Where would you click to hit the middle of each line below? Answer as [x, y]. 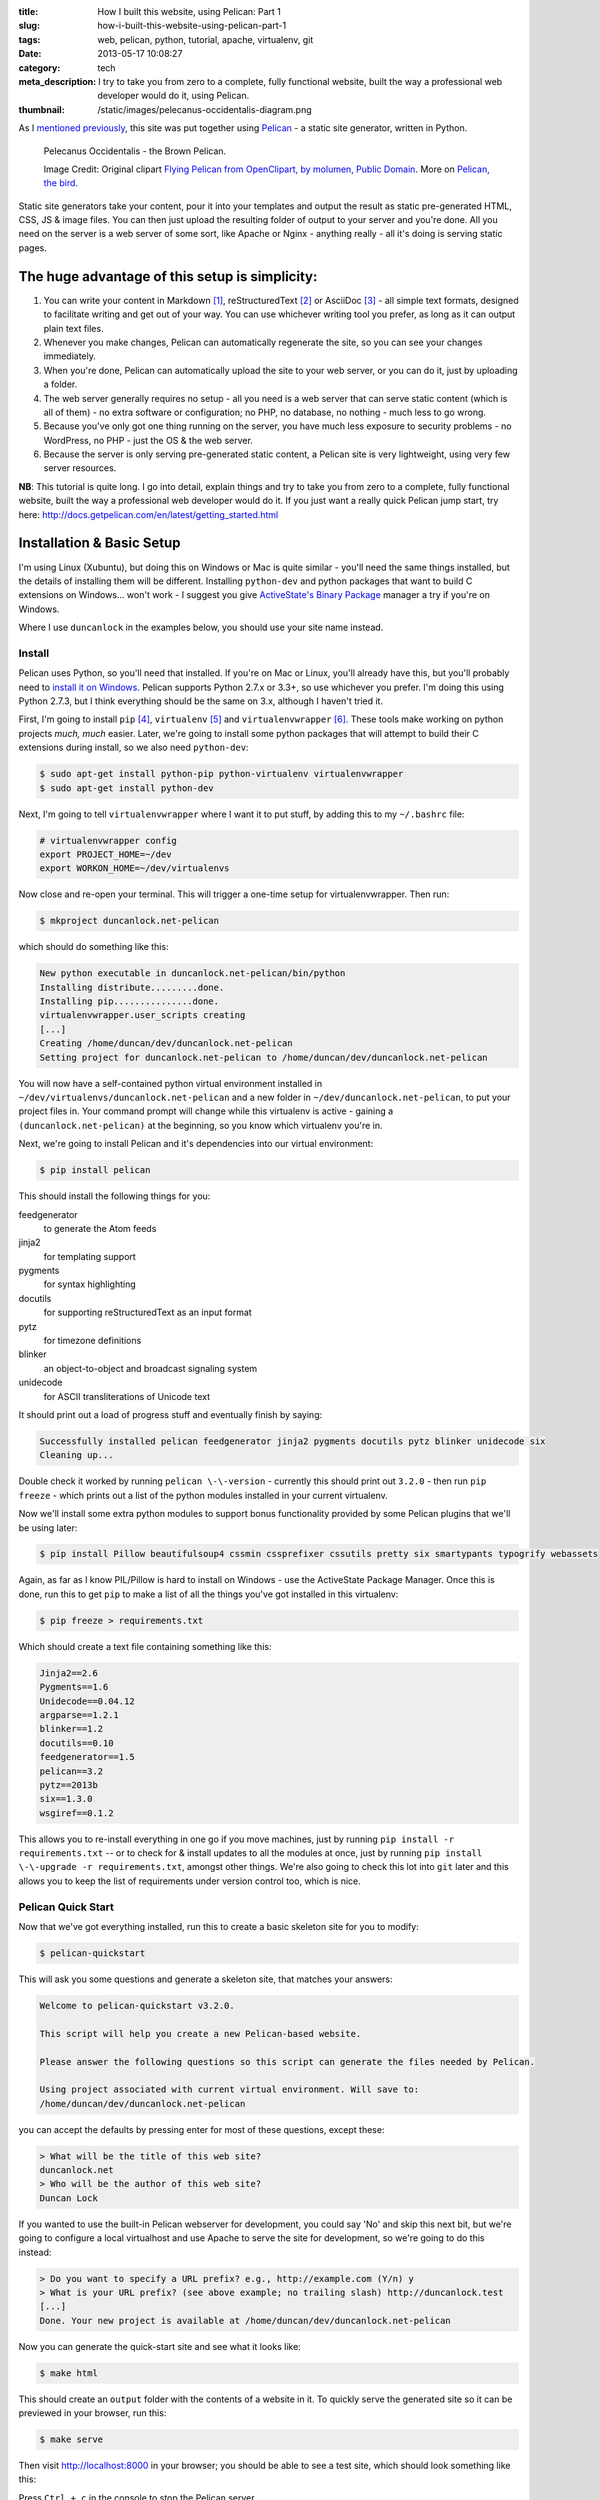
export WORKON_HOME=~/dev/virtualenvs [134, 868]
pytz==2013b [69, 1784]
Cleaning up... [76, 1455]
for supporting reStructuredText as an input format [147, 1312]
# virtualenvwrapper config [108, 840]
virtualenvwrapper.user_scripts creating [142, 1015]
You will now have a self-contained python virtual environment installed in [170, 1083]
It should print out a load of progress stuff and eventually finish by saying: [170, 1414]
